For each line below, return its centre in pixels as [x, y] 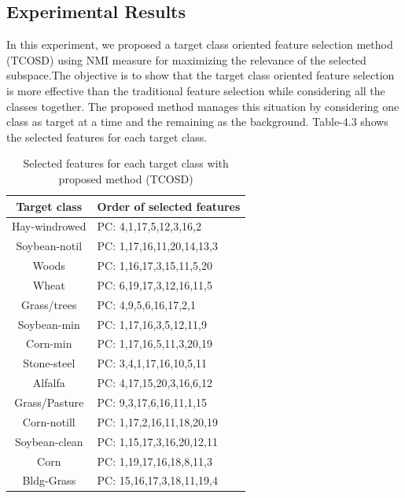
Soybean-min [49, 324]
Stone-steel [49, 363]
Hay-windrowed [49, 226]
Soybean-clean [49, 441]
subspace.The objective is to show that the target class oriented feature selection [201, 75]
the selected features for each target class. [107, 136]
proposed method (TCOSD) [126, 178]
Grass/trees [49, 304]
